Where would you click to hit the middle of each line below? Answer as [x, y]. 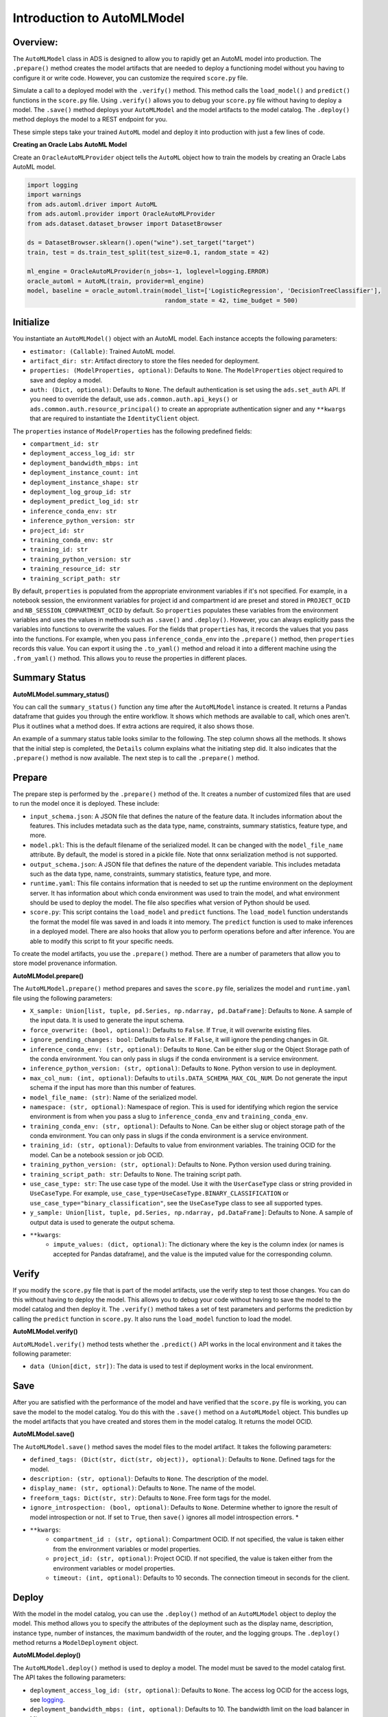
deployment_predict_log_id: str [84, 502]
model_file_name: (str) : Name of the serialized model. [114, 1097]
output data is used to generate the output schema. [102, 1222]
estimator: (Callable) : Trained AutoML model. [102, 351]
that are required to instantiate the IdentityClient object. [114, 418]
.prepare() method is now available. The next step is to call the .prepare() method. [136, 758]
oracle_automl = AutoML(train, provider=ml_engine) [116, 281]
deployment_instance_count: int [84, 473]
